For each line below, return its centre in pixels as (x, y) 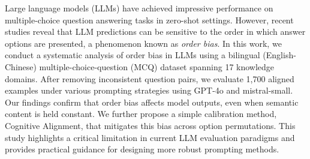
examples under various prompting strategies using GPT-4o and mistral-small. (149, 90)
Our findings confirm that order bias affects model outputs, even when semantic (152, 102)
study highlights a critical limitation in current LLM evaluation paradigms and (150, 137)
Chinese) (21, 66)
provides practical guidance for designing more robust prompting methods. (142, 149)
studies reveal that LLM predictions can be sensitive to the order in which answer (155, 31)
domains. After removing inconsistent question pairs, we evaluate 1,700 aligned (150, 78)
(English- (279, 55)
